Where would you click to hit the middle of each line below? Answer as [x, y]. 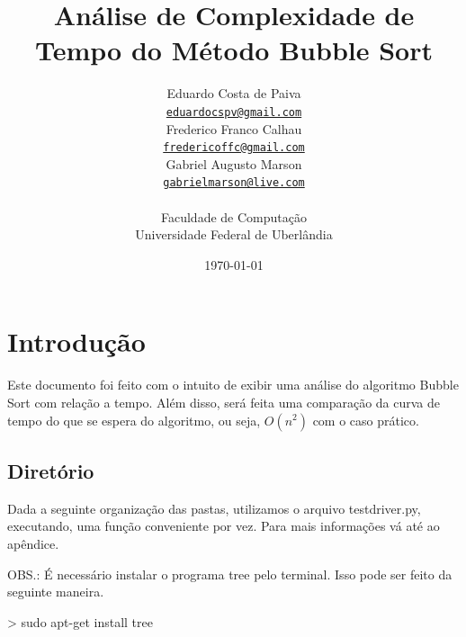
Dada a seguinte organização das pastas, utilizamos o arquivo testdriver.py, [214, 508]
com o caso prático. [366, 420]
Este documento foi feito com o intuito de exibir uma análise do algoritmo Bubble [233, 385]
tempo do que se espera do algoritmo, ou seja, [134, 420]
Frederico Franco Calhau [234, 128]
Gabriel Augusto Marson [234, 163]
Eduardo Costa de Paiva [234, 93]
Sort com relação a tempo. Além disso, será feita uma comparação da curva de [224, 402]
